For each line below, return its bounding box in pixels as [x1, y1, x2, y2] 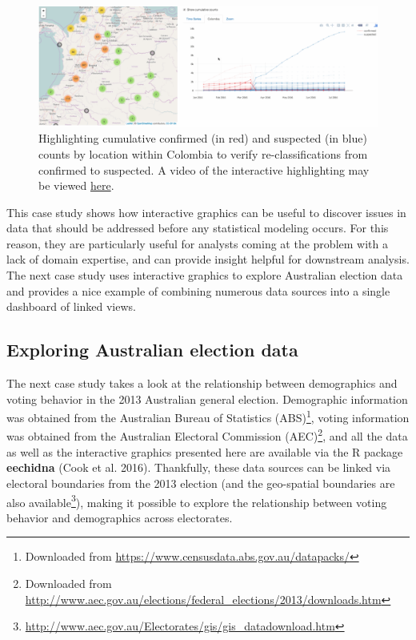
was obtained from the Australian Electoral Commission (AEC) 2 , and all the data [6, 425, 408, 445]
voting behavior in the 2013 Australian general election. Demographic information [6, 390, 408, 407]
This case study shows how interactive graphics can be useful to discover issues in [6, 203, 406, 220]
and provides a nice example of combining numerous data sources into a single [6, 282, 390, 299]
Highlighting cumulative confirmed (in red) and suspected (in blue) [38, 130, 367, 147]
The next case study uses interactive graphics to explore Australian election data [6, 267, 403, 284]
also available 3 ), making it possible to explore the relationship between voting [6, 491, 387, 510]
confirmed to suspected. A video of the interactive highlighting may [38, 161, 370, 178]
